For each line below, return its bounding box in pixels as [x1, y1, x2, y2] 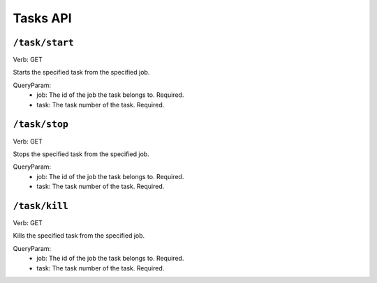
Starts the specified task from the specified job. [13, 68, 150, 77]
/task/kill [13, 200, 69, 212]
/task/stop [13, 118, 69, 130]
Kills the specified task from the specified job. [13, 231, 145, 240]
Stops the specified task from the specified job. [13, 150, 149, 158]
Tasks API [13, 10, 73, 26]
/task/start [13, 37, 75, 48]
